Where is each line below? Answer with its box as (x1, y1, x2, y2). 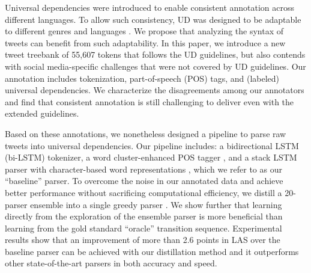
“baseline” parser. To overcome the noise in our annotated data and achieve (5, 174, 283, 187)
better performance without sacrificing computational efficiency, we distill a (5, 186, 282, 198)
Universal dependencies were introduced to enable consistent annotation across (5, 1, 295, 13)
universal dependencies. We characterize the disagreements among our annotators (5, 84, 304, 96)
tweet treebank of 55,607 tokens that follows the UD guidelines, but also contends (5, 48, 306, 61)
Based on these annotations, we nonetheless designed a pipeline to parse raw (5, 127, 286, 140)
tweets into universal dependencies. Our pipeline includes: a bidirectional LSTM (5, 139, 299, 152)
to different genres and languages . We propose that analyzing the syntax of (5, 25, 283, 37)
